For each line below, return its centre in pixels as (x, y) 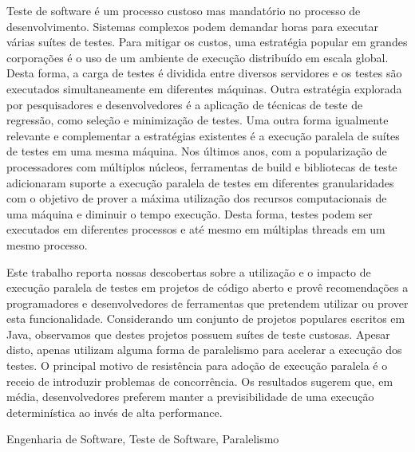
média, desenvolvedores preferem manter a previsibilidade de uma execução (190, 397)
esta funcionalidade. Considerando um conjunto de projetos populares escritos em (206, 318)
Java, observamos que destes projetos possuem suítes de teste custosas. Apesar (198, 334)
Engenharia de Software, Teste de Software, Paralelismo (143, 439)
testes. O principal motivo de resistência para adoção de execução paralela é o (197, 366)
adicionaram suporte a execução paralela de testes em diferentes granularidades (200, 182)
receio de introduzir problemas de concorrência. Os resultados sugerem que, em (200, 381)
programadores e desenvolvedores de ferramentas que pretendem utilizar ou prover (207, 303)
